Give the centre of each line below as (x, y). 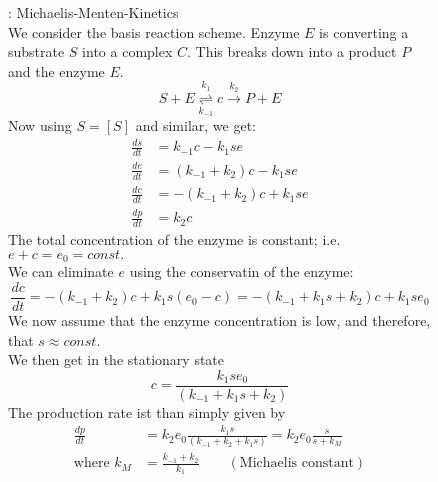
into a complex (127, 51)
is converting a (364, 31)
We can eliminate (61, 271)
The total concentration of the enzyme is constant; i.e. (174, 239)
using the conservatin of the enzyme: (241, 271)
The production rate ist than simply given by (147, 411)
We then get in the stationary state (116, 359)
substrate (36, 51)
